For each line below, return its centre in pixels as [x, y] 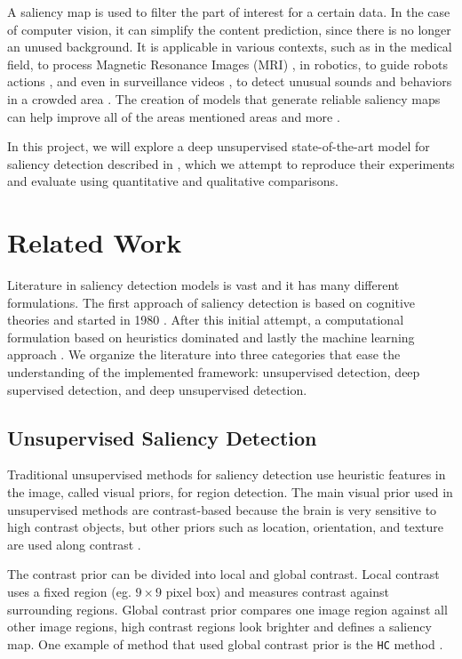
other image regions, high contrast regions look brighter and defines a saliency [219, 627]
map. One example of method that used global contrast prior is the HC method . [225, 643]
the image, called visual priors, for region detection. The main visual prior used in [230, 492]
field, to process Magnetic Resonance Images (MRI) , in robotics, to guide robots [228, 64]
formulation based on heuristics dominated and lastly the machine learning [211, 337]
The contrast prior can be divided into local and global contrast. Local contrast [223, 574]
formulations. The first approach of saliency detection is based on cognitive [211, 302]
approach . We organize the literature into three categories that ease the [204, 354]
